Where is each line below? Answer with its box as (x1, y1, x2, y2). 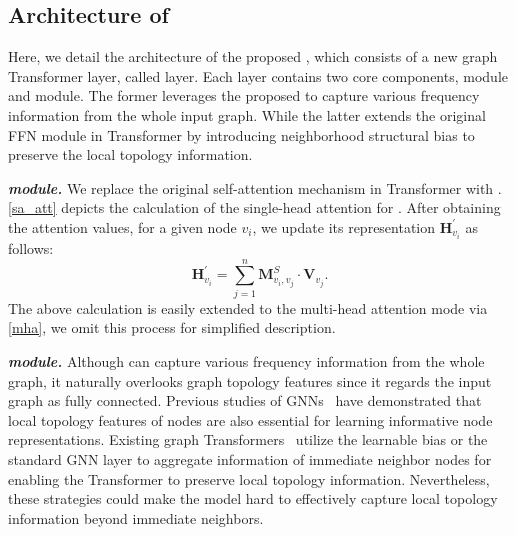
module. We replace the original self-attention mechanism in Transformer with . (8, 177, 502, 198)
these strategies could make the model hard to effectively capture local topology (8, 488, 498, 509)
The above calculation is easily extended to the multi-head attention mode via (8, 297, 488, 318)
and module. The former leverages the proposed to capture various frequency (8, 85, 480, 106)
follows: (8, 238, 54, 259)
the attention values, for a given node (8, 216, 237, 237)
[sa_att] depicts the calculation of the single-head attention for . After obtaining (8, 197, 501, 218)
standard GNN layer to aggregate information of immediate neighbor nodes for (8, 448, 492, 469)
